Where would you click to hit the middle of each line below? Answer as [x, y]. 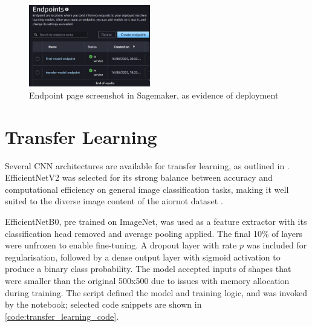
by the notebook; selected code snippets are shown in [103, 304]
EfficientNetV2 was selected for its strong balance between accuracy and [139, 177]
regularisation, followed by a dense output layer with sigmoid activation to [143, 257]
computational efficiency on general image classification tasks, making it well [147, 189]
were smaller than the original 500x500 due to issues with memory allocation [147, 280]
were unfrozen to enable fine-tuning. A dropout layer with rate [121, 245]
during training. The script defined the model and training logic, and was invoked [156, 292]
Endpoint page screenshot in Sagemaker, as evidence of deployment [154, 95]
